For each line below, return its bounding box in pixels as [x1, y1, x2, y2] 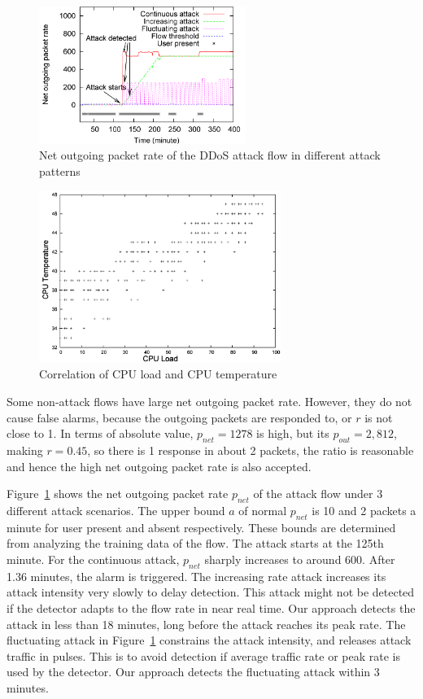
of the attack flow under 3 [253, 485, 383, 502]
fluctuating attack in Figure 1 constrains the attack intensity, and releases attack [7, 631, 412, 649]
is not [364, 408, 393, 426]
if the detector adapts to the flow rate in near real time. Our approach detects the [7, 599, 416, 616]
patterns [39, 162, 81, 179]
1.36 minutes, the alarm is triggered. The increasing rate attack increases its [7, 567, 386, 584]
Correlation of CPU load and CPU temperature [39, 365, 277, 382]
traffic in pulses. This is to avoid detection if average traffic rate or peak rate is [7, 647, 400, 664]
